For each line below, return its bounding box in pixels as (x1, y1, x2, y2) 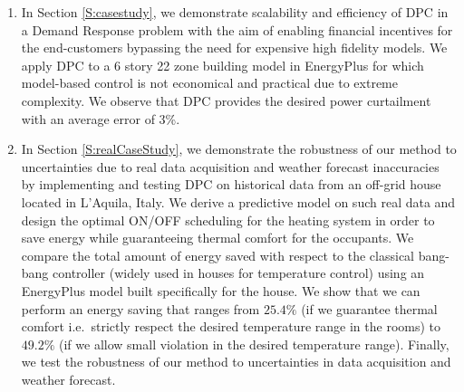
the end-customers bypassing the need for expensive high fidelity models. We (21, 38, 448, 57)
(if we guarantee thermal (301, 299, 438, 318)
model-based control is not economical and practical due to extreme (21, 73, 398, 92)
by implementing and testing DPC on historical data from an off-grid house (21, 175, 441, 194)
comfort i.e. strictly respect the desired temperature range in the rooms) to (21, 317, 441, 336)
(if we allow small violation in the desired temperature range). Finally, (59, 334, 449, 353)
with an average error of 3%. (21, 109, 180, 128)
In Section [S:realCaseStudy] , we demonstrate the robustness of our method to (21, 139, 457, 158)
